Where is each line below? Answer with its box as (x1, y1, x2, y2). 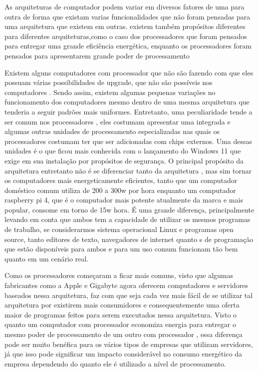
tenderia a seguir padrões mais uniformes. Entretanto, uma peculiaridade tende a (4, 106, 253, 116)
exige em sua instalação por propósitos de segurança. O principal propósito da (4, 155, 244, 165)
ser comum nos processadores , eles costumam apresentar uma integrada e (4, 116, 231, 126)
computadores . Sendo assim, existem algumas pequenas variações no (4, 86, 216, 97)
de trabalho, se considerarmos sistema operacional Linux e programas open (4, 224, 234, 234)
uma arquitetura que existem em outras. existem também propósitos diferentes (4, 21, 246, 31)
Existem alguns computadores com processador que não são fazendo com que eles (4, 67, 254, 77)
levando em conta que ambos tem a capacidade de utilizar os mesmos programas (4, 214, 251, 224)
